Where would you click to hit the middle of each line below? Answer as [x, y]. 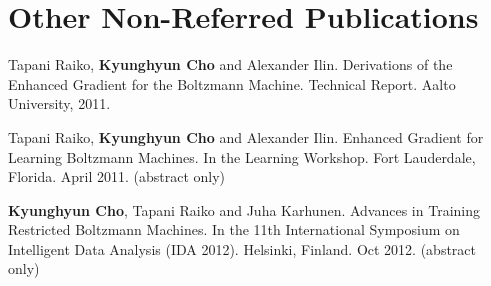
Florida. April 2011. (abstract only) [117, 176]
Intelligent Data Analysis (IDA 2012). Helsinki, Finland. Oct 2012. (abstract [242, 248]
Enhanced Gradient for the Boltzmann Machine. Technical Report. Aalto [232, 83]
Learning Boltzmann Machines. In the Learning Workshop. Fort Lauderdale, [242, 156]
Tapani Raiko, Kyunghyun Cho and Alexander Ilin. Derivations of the [230, 64]
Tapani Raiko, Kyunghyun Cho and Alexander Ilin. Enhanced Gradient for [246, 136]
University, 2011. [59, 103]
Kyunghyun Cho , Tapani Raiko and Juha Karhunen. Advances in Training [244, 209]
